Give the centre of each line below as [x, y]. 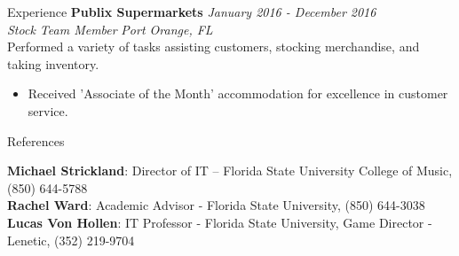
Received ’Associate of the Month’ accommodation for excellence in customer [238, 93]
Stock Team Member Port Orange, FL [110, 29]
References [36, 140]
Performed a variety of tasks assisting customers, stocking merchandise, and [214, 47]
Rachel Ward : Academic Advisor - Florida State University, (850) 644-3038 [216, 205]
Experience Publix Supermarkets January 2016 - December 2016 [192, 12]
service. [48, 110]
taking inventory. [53, 63]
